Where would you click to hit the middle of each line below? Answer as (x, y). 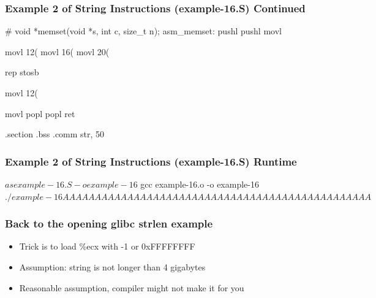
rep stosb (22, 72)
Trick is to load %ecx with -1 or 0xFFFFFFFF (107, 246)
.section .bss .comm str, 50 (55, 134)
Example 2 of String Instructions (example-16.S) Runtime (151, 161)
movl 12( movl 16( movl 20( (57, 51)
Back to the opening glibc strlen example (109, 223)
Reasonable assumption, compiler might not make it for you (132, 287)
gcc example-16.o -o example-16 (200, 184)
